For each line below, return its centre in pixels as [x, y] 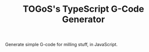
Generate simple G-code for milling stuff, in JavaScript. [61, 45]
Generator [83, 19]
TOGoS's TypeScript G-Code [83, 9]
